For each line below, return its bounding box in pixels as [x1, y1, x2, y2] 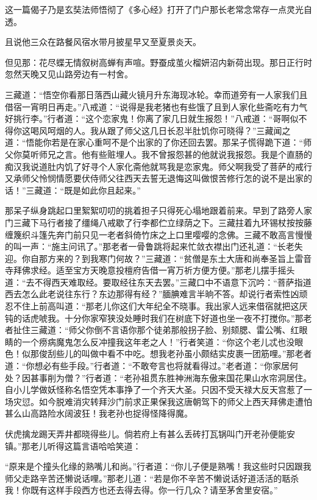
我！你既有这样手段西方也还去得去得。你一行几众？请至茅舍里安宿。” [5, 484, 278, 496]
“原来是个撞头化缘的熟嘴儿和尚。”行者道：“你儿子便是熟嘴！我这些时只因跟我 [5, 460, 312, 473]
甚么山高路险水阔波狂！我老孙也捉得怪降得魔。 [5, 407, 193, 420]
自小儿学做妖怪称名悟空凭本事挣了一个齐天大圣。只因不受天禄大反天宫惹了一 [5, 383, 312, 396]
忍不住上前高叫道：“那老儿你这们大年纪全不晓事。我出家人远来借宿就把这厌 [5, 300, 308, 312]
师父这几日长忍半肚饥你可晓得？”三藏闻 [124, 124, 282, 136]
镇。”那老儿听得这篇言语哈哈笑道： [5, 439, 141, 452]
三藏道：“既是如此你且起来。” [26, 183, 141, 196]
